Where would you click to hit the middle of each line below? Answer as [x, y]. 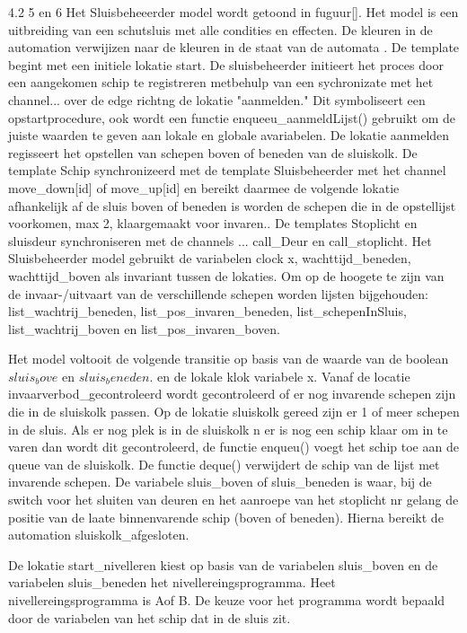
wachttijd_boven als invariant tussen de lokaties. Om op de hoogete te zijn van [226, 275]
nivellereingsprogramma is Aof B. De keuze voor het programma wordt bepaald [227, 600]
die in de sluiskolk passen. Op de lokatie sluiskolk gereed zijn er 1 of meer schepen [234, 412]
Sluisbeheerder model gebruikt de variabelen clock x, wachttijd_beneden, [210, 258]
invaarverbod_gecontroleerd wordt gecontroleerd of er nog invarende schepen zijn [232, 394]
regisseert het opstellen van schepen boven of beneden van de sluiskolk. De [213, 152]
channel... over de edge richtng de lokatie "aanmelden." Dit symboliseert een [217, 99]
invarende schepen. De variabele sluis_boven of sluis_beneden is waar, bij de [220, 482]
